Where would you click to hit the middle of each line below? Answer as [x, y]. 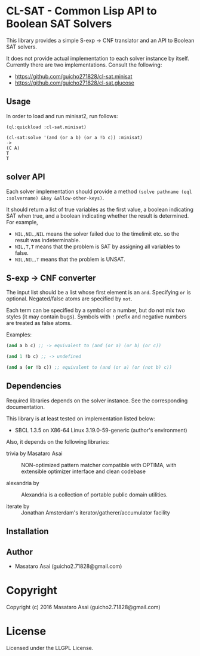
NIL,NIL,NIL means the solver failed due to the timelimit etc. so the [97, 234]
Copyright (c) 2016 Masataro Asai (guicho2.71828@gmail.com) [83, 607]
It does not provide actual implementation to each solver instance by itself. [98, 58]
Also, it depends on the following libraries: [58, 441]
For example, [22, 222]
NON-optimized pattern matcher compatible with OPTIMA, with [99, 465]
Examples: [19, 335]
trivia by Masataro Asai [34, 453]
